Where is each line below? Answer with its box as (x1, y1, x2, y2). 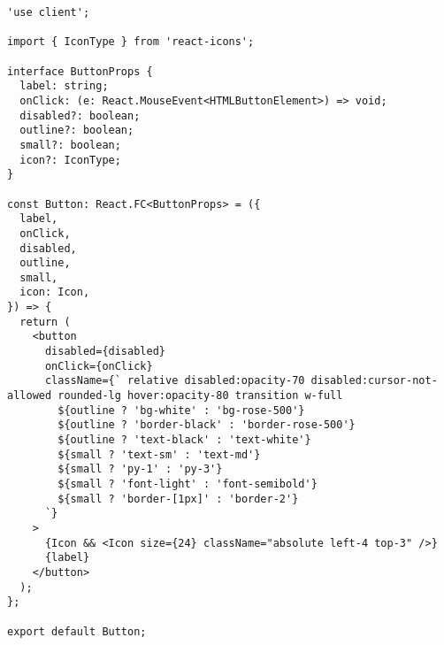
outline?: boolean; (19, 124, 134, 137)
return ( (19, 315, 71, 328)
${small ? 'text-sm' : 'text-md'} (57, 448, 261, 461)
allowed (7, 389, 52, 403)
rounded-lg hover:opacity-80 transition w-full (57, 389, 343, 403)
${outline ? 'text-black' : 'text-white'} (57, 434, 311, 447)
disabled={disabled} (44, 345, 165, 358)
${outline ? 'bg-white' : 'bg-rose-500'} (57, 403, 305, 417)
